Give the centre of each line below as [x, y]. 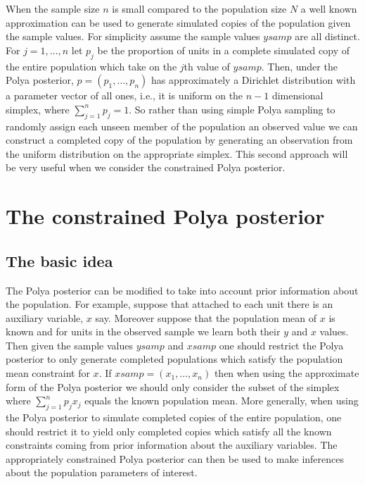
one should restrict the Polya [281, 345]
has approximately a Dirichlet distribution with [253, 80]
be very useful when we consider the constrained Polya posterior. [146, 167]
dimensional [297, 95]
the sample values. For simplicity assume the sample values [133, 36]
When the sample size [53, 8]
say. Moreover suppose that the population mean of [206, 317]
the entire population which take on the [91, 66]
